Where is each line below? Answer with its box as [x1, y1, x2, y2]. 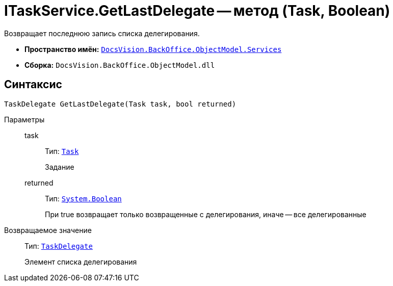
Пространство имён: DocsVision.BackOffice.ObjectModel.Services [24, 44, 282, 54]
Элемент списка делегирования [24, 257, 137, 266]
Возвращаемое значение [4, 225, 92, 235]
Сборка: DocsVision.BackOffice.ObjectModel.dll [24, 60, 215, 69]
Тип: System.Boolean [45, 194, 122, 203]
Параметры [4, 115, 45, 124]
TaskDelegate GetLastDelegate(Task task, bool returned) [4, 99, 237, 108]
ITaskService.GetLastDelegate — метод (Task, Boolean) [4, 2, 390, 19]
